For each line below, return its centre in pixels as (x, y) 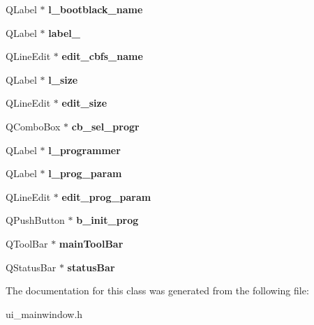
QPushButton (35, 220)
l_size (63, 79)
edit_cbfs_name (102, 56)
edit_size (84, 103)
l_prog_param (85, 173)
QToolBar (27, 243)
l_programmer (84, 150)
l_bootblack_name (96, 9)
